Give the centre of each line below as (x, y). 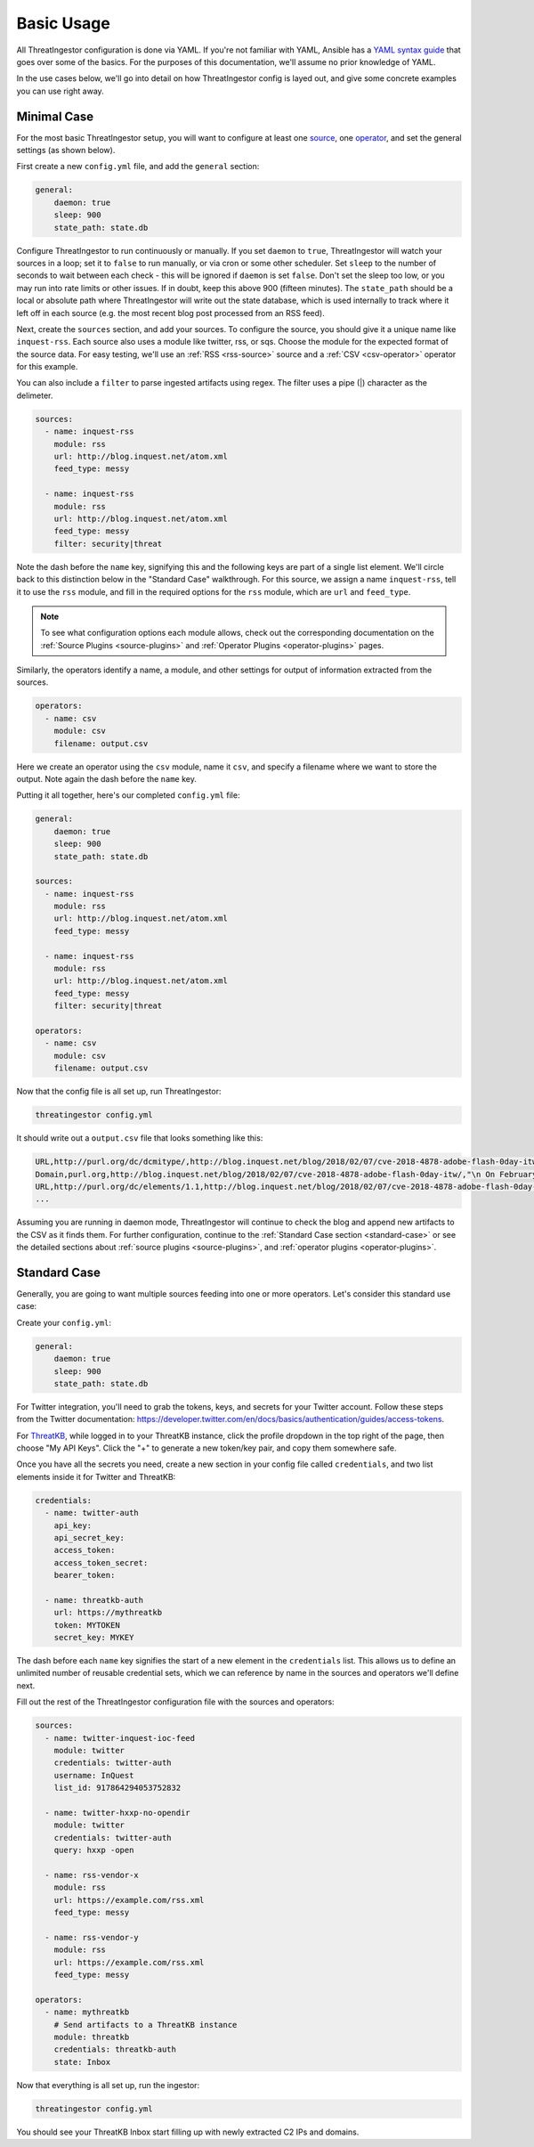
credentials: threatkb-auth (115, 2049)
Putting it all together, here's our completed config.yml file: (128, 795)
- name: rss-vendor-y (92, 1937)
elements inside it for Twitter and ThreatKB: (96, 1476)
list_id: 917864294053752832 (117, 1788)
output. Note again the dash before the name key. (107, 778)
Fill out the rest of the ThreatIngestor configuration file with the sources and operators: (175, 1702)
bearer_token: (85, 1575)
